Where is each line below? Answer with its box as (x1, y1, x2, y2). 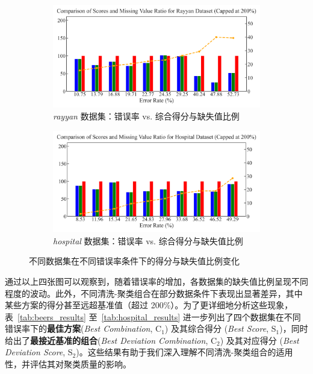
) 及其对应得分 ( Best (220, 334, 299, 346)
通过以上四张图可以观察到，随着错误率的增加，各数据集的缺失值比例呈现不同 (5, 274, 308, 287)
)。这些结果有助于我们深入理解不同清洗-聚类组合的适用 (76, 346, 293, 358)
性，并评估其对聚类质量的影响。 (5, 358, 131, 370)
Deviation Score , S (5, 346, 73, 358)
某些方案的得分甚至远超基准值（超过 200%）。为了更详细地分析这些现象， (5, 299, 293, 311)
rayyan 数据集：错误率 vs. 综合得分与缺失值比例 (53, 109, 240, 122)
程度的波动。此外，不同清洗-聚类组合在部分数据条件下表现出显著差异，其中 (5, 287, 303, 299)
